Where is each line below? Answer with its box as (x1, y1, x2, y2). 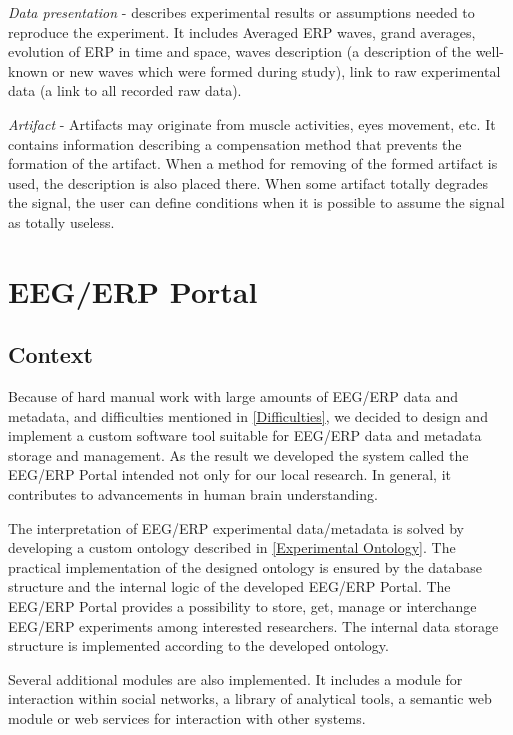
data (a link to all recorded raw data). (8, 80, 242, 101)
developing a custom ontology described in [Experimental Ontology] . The (8, 537, 456, 558)
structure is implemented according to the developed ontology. (8, 635, 389, 656)
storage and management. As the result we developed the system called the (8, 444, 469, 465)
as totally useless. (8, 211, 115, 232)
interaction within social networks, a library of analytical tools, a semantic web (8, 688, 492, 709)
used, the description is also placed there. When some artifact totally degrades (8, 172, 489, 193)
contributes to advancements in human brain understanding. (8, 484, 378, 505)
